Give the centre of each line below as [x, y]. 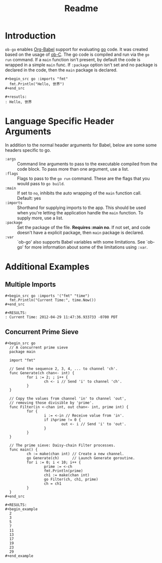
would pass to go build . [41, 183]
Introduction [30, 36]
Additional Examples [47, 267]
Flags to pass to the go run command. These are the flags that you [83, 178]
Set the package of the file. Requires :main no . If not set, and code [84, 227]
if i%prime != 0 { [62, 420]
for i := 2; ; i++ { [47, 377]
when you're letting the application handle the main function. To [80, 212]
